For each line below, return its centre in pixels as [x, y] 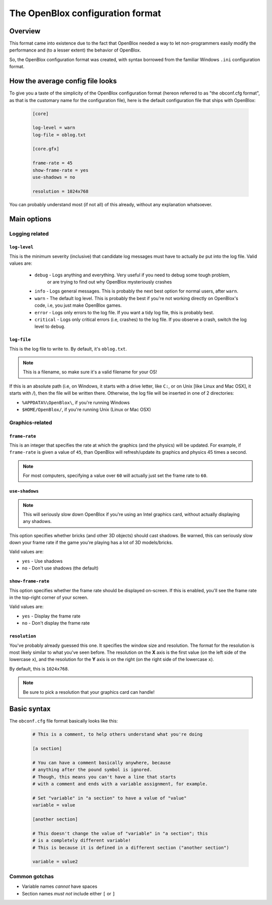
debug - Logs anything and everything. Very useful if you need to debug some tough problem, [132, 275]
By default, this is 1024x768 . [39, 669]
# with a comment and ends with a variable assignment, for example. [120, 784]
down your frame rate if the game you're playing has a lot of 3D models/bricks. [91, 543]
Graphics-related [31, 422]
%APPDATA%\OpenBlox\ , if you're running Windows [76, 402]
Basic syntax [30, 709]
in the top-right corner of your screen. [49, 598]
